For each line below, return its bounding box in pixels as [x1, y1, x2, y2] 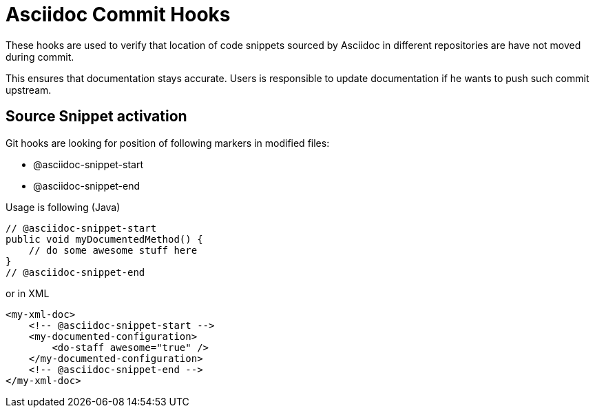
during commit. [6, 50, 74, 63]
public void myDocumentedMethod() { [6, 233, 203, 245]
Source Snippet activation [6, 108, 187, 125]
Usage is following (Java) [6, 201, 121, 213]
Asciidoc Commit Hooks [6, 3, 231, 26]
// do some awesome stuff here [28, 244, 198, 256]
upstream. [6, 83, 52, 96]
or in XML [6, 287, 50, 299]
